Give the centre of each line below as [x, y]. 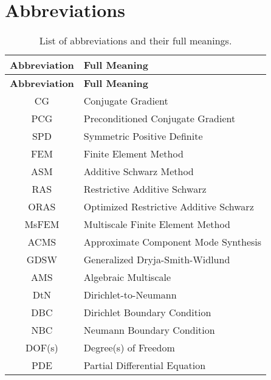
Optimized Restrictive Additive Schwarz [169, 207]
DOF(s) [42, 348]
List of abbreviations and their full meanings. [135, 41]
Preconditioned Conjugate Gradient [160, 119]
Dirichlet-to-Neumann [130, 295]
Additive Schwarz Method [139, 171]
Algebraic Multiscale [127, 277]
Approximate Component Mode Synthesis [173, 242]
